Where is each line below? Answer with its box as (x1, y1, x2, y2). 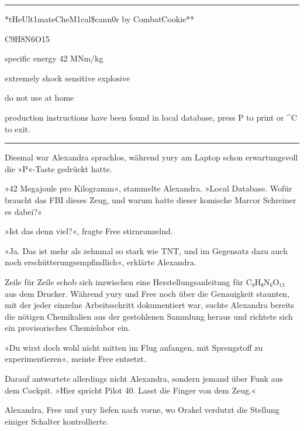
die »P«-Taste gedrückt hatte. (5, 162, 112, 175)
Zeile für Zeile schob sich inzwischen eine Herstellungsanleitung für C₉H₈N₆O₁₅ (5, 275, 285, 288)
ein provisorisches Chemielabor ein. (5, 321, 131, 334)
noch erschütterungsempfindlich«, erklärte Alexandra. (5, 256, 196, 268)
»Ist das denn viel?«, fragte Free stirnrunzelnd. (5, 225, 173, 237)
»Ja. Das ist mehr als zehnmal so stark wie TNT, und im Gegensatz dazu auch (5, 244, 288, 256)
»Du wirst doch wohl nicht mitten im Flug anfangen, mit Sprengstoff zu (5, 341, 263, 353)
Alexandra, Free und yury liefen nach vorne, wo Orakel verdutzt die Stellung (5, 403, 279, 416)
